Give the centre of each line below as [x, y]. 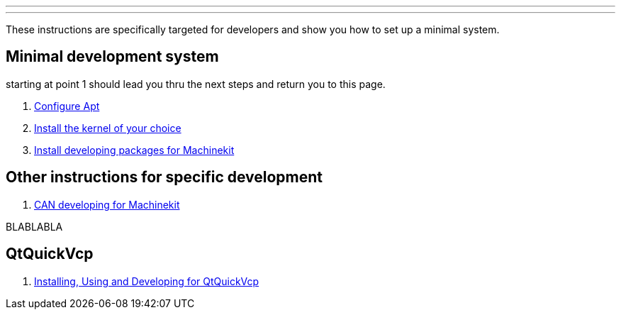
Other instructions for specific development [164, 177]
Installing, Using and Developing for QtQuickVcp [147, 281]
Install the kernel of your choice [108, 128]
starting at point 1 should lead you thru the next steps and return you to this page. [196, 84]
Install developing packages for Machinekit [134, 150]
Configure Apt [67, 106]
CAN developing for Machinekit [107, 204]
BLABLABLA [34, 226]
